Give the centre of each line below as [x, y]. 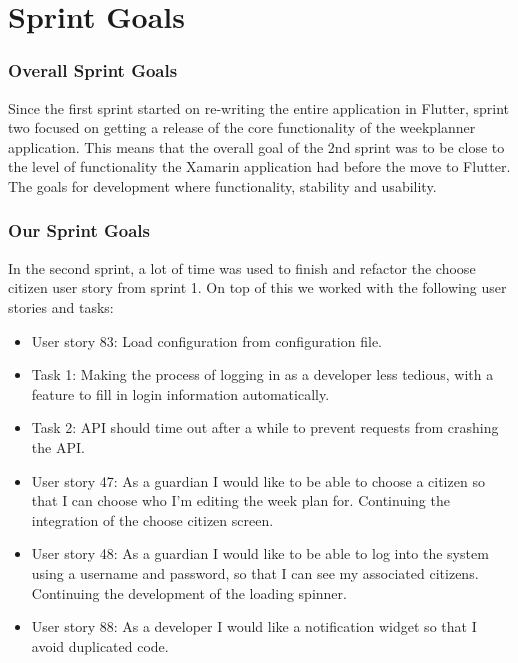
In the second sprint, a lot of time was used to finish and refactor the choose [242, 267]
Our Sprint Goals [79, 230]
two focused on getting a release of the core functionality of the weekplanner [242, 127]
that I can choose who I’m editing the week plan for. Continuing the [240, 500]
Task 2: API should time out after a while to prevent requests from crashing [265, 427]
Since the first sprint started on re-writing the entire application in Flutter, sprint [258, 107]
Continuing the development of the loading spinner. [189, 592]
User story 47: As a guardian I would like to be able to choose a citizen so [258, 480]
